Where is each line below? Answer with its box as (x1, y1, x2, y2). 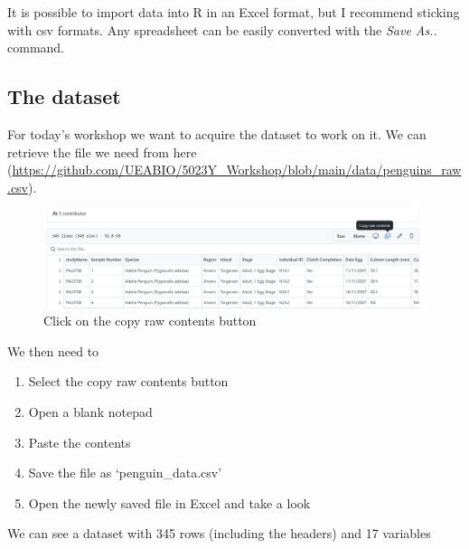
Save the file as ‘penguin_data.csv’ (28, 463, 222, 482)
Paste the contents (28, 432, 131, 451)
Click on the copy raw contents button (43, 311, 257, 330)
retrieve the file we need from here (7, 142, 197, 161)
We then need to (7, 341, 99, 360)
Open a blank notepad (28, 402, 153, 421)
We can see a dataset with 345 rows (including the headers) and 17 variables (7, 524, 431, 543)
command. (7, 38, 64, 57)
